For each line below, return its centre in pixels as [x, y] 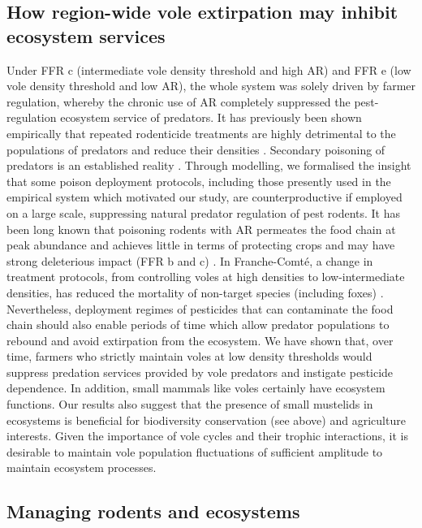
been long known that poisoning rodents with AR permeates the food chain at [201, 229]
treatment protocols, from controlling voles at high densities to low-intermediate [206, 277]
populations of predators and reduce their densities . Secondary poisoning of [196, 149]
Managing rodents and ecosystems [153, 511]
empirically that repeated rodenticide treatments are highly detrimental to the [201, 133]
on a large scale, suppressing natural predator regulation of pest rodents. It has [204, 212]
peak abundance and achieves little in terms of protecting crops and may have [201, 245]
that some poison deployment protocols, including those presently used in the [199, 181]
